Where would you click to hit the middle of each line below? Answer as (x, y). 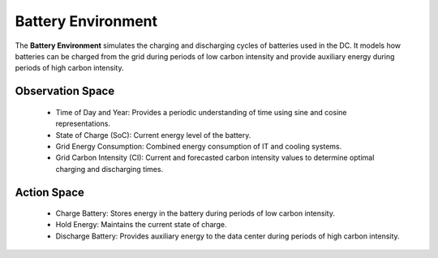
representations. (83, 124)
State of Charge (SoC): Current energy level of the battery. (153, 135)
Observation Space (65, 91)
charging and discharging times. (109, 169)
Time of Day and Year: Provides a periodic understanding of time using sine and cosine (201, 112)
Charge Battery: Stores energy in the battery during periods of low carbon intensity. (195, 213)
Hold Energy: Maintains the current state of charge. (141, 225)
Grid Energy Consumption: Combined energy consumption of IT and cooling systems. (199, 146)
